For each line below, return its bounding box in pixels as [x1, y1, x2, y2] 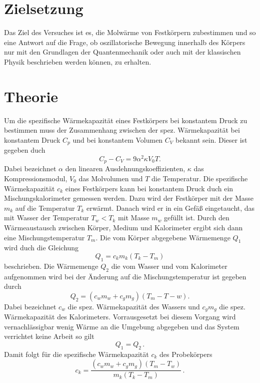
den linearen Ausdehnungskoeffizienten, [65, 163, 185, 174]
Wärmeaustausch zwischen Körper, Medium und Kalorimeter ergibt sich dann [4, 222, 243, 232]
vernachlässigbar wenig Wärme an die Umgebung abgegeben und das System [4, 321, 239, 331]
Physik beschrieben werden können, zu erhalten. [4, 56, 151, 67]
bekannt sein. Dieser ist [175, 134, 247, 145]
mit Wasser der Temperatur [4, 212, 89, 223]
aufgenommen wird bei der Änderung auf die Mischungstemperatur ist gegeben [4, 271, 246, 281]
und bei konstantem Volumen [72, 134, 163, 145]
